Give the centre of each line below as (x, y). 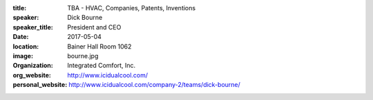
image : (23, 55)
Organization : (33, 66)
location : (26, 46)
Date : (21, 37)
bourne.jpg (83, 55)
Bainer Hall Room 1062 (99, 46)
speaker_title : (33, 27)
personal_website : (40, 85)
